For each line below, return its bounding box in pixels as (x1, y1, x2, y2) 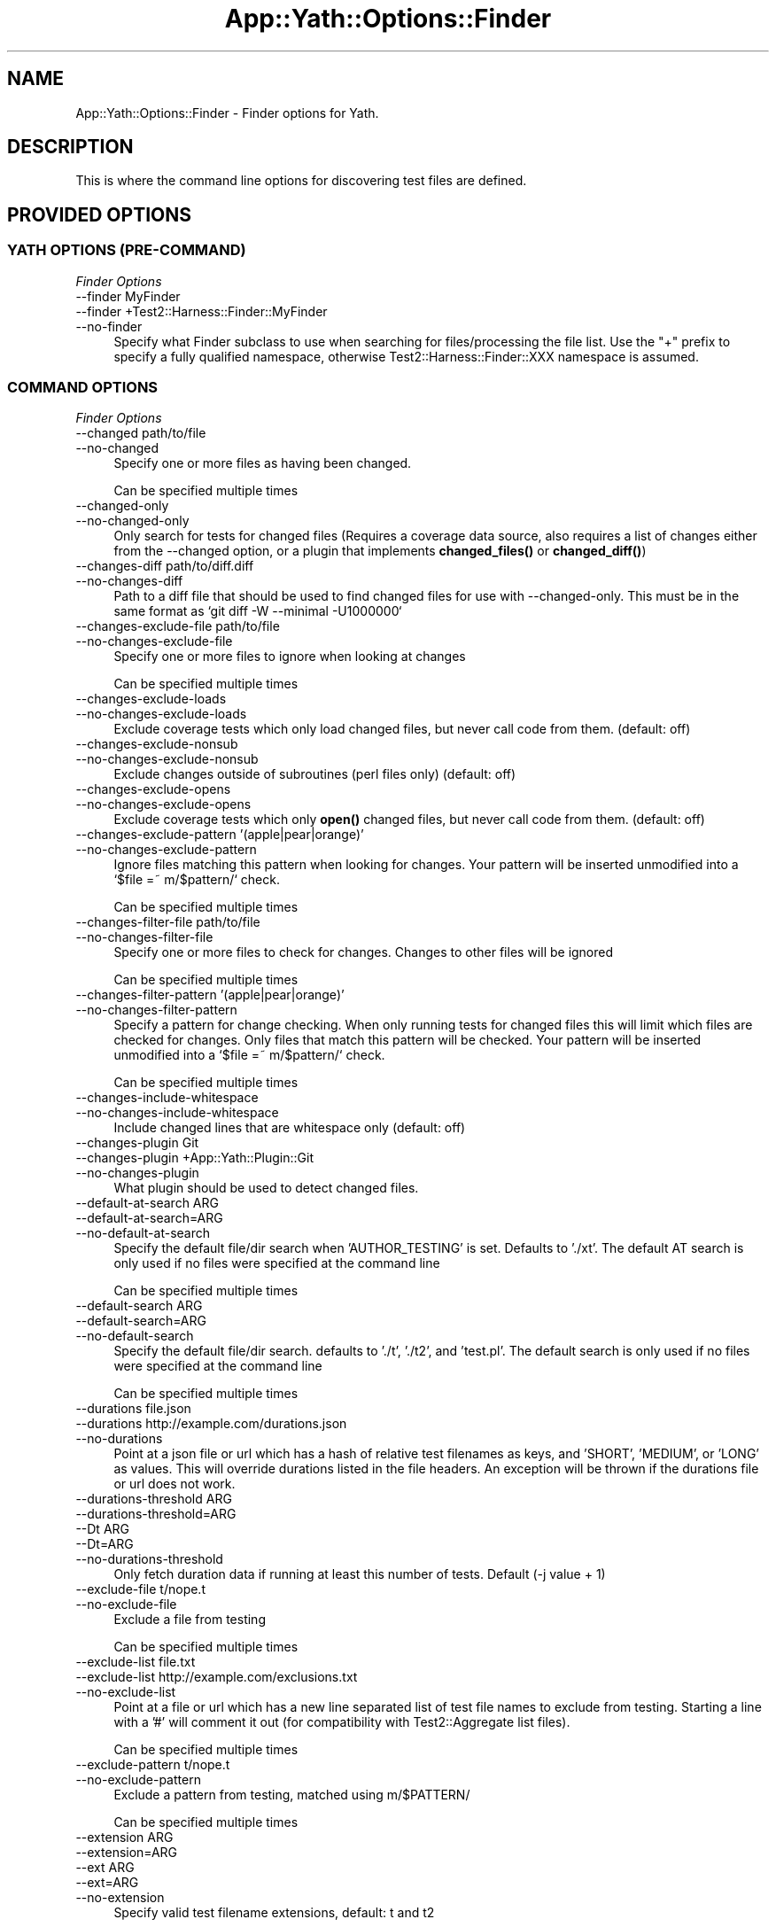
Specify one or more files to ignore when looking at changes (113, 649, 466, 664)
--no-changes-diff (75, 573, 183, 589)
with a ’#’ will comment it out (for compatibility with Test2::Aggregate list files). (113, 1714, 570, 1730)
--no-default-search (75, 1328, 194, 1344)
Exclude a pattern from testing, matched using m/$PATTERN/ (113, 1787, 470, 1803)
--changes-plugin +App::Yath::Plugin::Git (75, 1150, 314, 1166)
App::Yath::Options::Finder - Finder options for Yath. (75, 105, 379, 120)
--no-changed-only (75, 513, 190, 529)
